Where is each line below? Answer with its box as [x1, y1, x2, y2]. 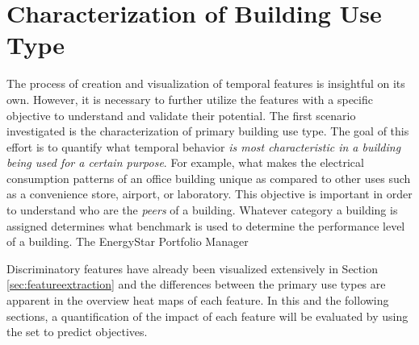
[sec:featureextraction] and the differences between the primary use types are [6, 276, 386, 293]
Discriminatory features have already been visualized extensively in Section [6, 260, 378, 276]
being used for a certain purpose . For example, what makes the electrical [6, 154, 364, 171]
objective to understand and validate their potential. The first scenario [6, 106, 356, 123]
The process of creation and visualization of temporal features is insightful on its [6, 75, 405, 92]
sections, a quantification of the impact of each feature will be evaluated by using [6, 307, 409, 324]
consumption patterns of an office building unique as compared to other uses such [6, 169, 411, 186]
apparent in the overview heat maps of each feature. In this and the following [6, 292, 389, 309]
